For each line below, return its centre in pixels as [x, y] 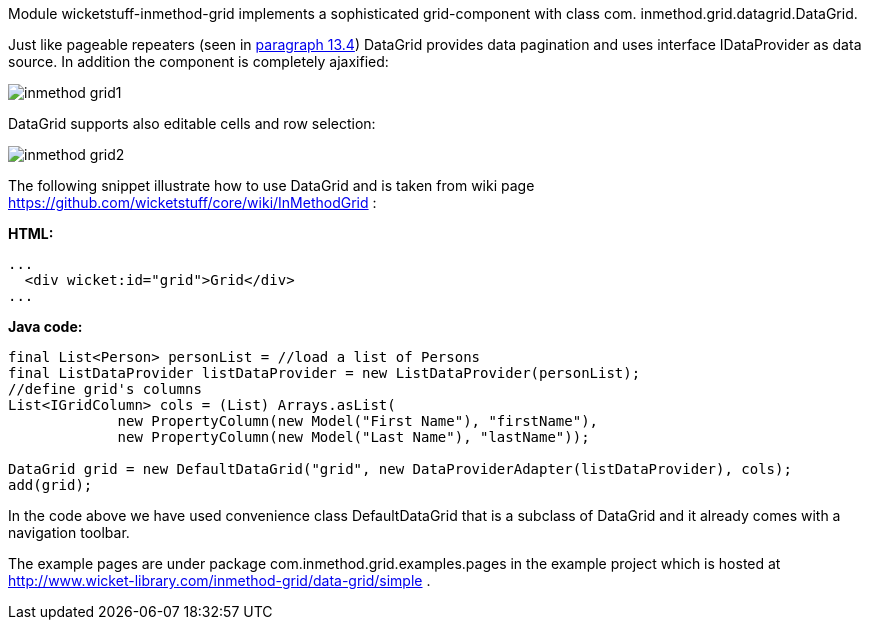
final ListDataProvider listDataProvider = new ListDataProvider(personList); [324, 373]
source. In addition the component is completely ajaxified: [198, 61]
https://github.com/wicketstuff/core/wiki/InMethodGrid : [192, 202]
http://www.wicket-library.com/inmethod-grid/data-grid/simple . [219, 580]
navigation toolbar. [69, 532]
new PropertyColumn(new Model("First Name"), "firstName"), [358, 421]
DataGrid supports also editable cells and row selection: [192, 123]
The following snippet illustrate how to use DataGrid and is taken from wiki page [271, 185]
